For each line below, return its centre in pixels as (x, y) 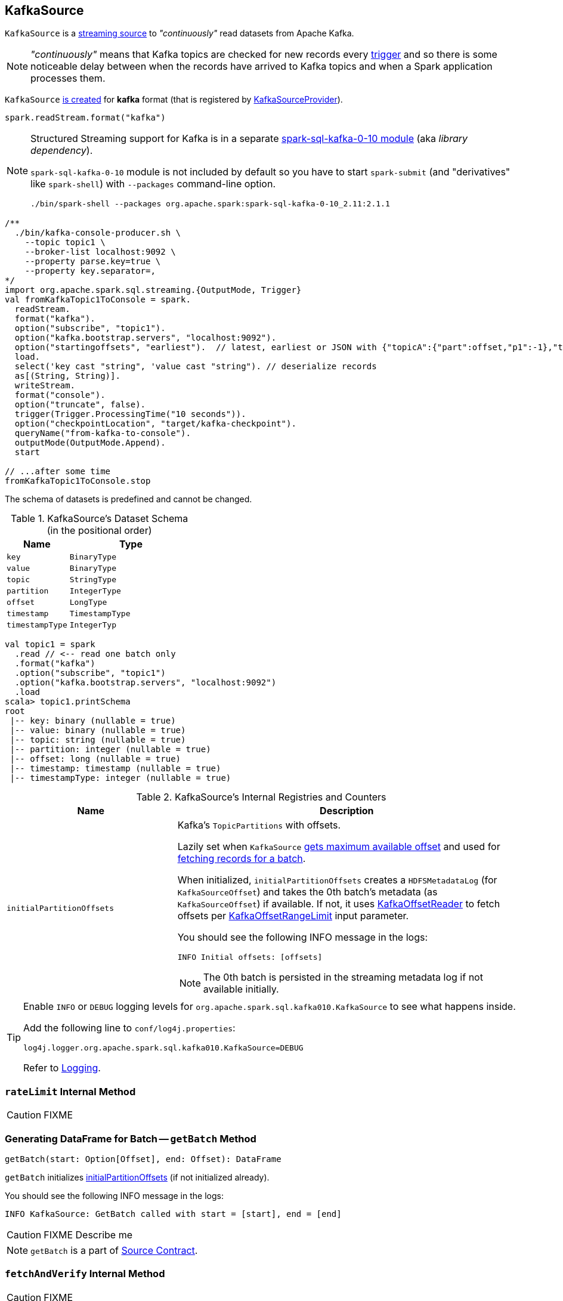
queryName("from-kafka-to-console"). (103, 433)
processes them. (68, 78)
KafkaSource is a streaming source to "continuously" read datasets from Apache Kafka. (180, 33)
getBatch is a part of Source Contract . (114, 1250)
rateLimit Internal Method (70, 1091)
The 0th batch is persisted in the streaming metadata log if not (343, 977)
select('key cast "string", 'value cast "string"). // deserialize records (196, 367)
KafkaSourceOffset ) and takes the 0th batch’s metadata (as (307, 892)
